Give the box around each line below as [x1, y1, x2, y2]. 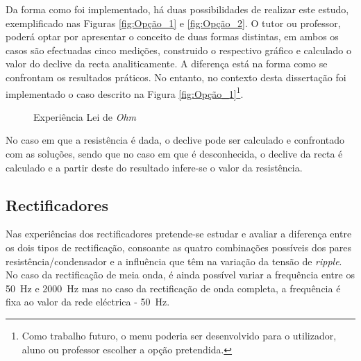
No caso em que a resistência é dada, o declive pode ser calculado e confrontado [6, 133, 345, 147]
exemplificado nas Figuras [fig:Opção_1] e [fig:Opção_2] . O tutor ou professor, [6, 15, 341, 30]
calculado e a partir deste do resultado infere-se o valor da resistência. [6, 160, 303, 174]
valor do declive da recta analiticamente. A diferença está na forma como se [6, 56, 328, 71]
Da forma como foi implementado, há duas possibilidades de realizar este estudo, [6, 2, 349, 16]
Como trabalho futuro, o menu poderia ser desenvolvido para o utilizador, [22, 328, 337, 342]
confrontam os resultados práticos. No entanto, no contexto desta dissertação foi [6, 69, 346, 84]
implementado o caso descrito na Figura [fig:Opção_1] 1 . [6, 84, 244, 101]
